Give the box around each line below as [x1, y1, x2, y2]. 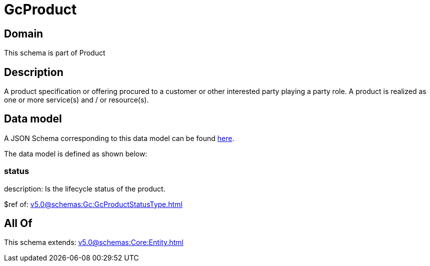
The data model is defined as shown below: [4, 149, 147, 158]
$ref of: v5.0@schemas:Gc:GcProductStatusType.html [4, 199, 182, 208]
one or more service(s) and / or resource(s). [4, 95, 149, 104]
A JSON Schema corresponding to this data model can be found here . [4, 133, 234, 142]
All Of [4, 217, 32, 230]
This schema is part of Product [4, 48, 105, 57]
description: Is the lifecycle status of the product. [4, 184, 165, 193]
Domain [4, 27, 43, 40]
